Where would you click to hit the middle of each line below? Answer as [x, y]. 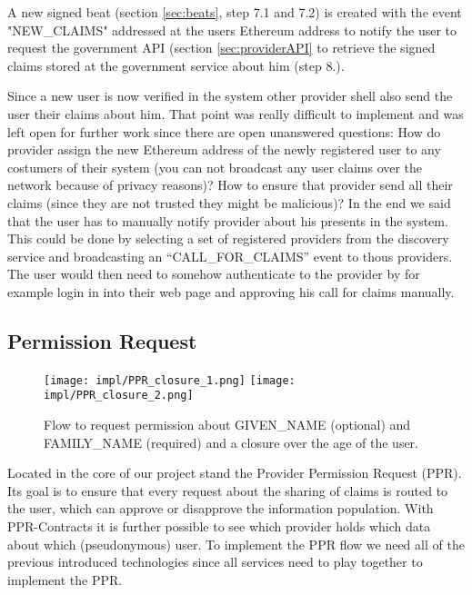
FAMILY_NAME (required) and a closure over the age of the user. [231, 442]
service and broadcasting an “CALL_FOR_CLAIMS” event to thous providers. [230, 256]
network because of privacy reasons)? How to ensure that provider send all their [230, 185]
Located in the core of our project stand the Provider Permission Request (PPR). [235, 473]
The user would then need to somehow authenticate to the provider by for [214, 274]
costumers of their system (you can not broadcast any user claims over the [215, 167]
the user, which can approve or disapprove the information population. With [221, 508]
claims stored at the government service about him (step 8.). [176, 65]
